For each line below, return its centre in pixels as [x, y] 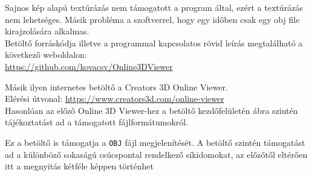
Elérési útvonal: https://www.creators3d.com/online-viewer [115, 99]
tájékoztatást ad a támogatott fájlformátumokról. [97, 122]
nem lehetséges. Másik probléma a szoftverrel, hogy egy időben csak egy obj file [152, 19]
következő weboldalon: [46, 55]
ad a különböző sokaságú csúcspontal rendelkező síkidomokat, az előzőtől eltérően [156, 154]
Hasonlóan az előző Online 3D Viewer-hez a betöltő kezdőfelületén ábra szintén [151, 110]
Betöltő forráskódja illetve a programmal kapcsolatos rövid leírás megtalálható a [154, 42]
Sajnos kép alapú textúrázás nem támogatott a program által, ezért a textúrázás [154, 7]
